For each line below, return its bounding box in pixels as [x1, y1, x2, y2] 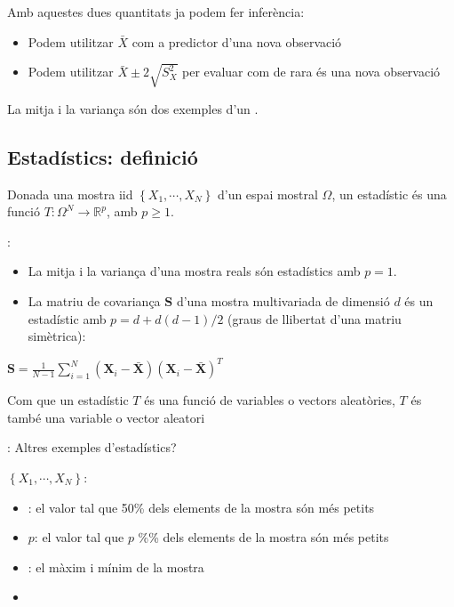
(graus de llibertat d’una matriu [227, 309, 402, 328]
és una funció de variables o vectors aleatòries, [144, 391, 395, 409]
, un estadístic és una [331, 184, 447, 203]
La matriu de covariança [28, 291, 161, 310]
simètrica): [28, 327, 86, 345]
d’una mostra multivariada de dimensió [176, 291, 390, 310]
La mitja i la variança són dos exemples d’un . [7, 99, 259, 117]
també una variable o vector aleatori [7, 408, 205, 426]
